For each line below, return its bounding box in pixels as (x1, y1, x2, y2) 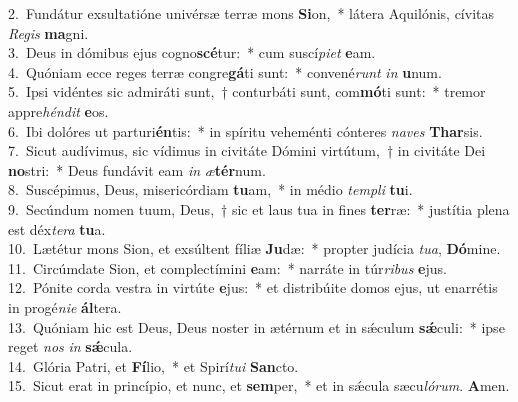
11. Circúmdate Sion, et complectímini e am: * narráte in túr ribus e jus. (8, 257, 447, 278)
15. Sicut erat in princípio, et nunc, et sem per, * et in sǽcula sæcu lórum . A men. (8, 375, 510, 396)
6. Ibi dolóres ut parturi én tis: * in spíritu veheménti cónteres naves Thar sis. (8, 120, 483, 141)
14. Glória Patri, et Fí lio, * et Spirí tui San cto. (8, 355, 299, 376)
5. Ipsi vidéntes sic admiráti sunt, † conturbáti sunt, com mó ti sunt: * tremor (8, 81, 486, 102)
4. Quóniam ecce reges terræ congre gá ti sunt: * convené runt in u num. (8, 61, 442, 82)
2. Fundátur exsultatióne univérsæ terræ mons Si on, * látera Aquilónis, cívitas (8, 3, 494, 23)
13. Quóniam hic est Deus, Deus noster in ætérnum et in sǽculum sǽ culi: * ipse (8, 316, 505, 337)
